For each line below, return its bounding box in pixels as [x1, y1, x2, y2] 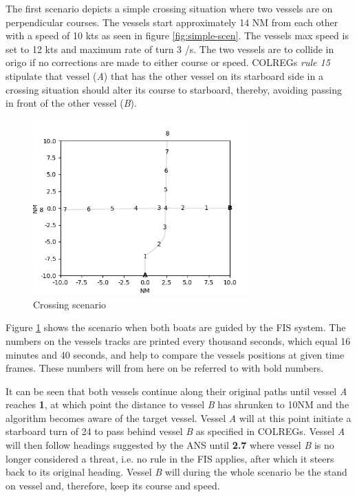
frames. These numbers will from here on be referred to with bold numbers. [6, 361, 324, 375]
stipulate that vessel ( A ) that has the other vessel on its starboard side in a [6, 68, 323, 83]
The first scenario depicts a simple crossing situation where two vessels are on [6, 1, 333, 15]
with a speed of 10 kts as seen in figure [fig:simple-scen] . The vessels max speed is [6, 28, 349, 43]
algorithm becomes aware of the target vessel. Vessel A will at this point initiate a [6, 410, 351, 425]
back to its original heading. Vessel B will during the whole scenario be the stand [6, 465, 347, 479]
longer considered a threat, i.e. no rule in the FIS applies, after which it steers [6, 451, 334, 465]
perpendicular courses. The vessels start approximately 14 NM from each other [6, 14, 338, 29]
